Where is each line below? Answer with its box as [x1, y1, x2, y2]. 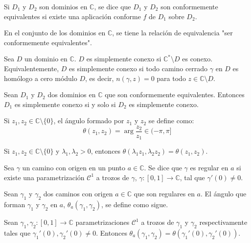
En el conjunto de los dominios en [4, 27, 106, 38]
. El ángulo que [201, 189, 247, 199]
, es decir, [85, 73, 114, 83]
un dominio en [24, 54, 68, 64]
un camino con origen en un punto [22, 162, 126, 173]
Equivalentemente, [4, 63, 59, 73]
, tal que [180, 172, 205, 182]
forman [4, 199, 25, 210]
